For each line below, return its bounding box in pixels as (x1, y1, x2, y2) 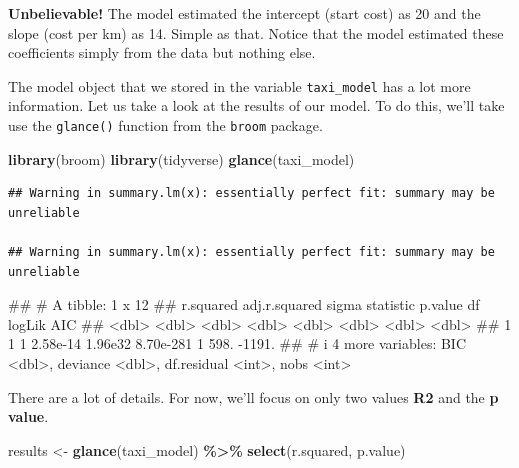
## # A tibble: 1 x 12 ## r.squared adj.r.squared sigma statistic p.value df (8, 294, 480, 315)
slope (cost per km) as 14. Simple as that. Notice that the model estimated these (8, 22, 504, 43)
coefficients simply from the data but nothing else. (8, 42, 316, 63)
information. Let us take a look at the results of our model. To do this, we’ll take (8, 95, 505, 116)
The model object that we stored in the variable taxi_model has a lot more (8, 75, 471, 96)
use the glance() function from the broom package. (8, 115, 323, 136)
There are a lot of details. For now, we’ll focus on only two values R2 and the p (8, 386, 499, 407)
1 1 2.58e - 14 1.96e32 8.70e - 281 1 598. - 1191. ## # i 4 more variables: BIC (8, 333, 467, 354)
